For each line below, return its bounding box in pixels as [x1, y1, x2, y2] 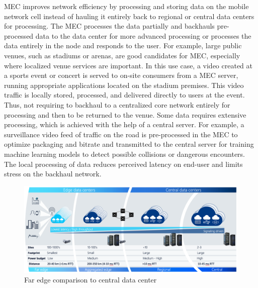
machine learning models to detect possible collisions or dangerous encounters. [4, 148, 245, 159]
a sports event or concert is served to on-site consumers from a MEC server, [4, 70, 238, 80]
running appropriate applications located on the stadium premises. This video [4, 79, 244, 90]
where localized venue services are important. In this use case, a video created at [4, 60, 253, 70]
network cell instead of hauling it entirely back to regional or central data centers [4, 11, 254, 21]
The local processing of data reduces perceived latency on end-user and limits [4, 158, 243, 169]
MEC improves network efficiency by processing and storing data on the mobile [4, 1, 249, 11]
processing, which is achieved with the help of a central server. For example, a [4, 119, 244, 130]
